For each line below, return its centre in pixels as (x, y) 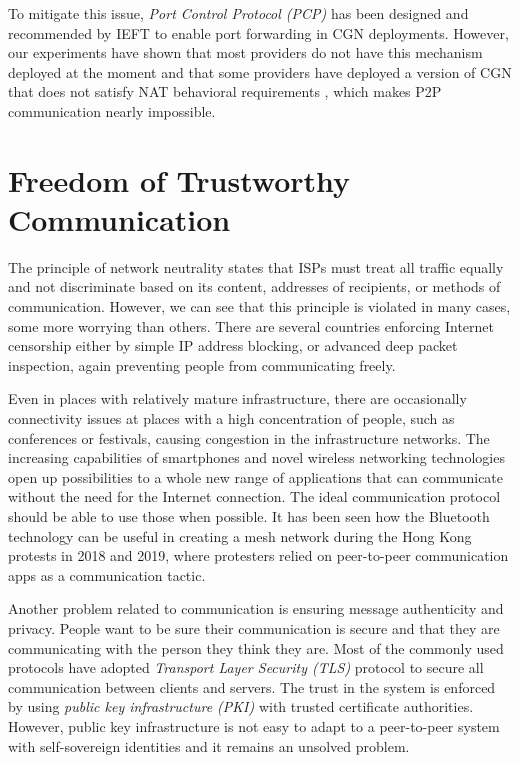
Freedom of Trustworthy (179, 179)
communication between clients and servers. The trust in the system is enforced (252, 686)
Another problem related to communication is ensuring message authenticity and (256, 608)
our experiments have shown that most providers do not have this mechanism (245, 52)
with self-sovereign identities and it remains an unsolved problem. (209, 745)
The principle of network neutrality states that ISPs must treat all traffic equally (256, 266)
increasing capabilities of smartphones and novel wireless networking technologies (256, 457)
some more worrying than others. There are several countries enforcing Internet (251, 325)
